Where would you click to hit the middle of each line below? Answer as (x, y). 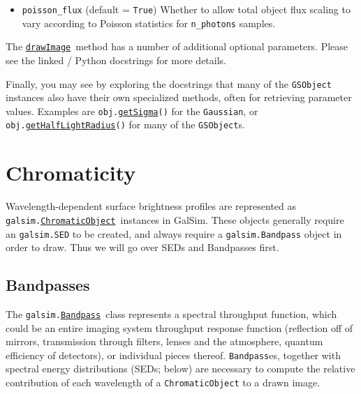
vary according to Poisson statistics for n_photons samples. (149, 23)
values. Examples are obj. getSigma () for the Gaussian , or (132, 111)
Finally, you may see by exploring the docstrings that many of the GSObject (169, 83)
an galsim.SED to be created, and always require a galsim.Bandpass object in (174, 233)
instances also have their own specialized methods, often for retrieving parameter (179, 97)
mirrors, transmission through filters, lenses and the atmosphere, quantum (164, 341)
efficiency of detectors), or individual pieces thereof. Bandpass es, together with (173, 355)
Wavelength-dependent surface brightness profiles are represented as (151, 206)
